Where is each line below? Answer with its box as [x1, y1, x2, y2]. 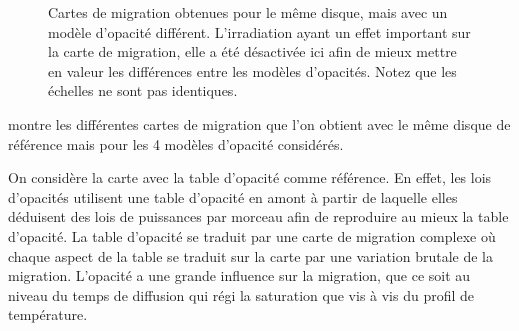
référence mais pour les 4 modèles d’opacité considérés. [8, 133, 344, 154]
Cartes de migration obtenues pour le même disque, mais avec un [48, 2, 448, 22]
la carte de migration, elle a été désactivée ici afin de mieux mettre [48, 41, 457, 62]
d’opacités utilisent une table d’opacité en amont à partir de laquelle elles [8, 186, 458, 207]
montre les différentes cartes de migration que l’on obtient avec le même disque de [8, 113, 511, 134]
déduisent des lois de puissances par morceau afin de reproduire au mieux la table [8, 206, 509, 227]
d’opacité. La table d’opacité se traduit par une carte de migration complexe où [8, 225, 496, 246]
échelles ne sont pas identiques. [48, 80, 238, 101]
